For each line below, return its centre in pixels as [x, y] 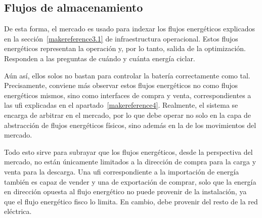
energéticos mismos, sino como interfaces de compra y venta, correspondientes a [128, 95]
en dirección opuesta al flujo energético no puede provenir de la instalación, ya [125, 191]
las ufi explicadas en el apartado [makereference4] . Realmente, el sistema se [121, 105]
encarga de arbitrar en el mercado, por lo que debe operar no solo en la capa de [128, 115]
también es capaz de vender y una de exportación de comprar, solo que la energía [130, 181]
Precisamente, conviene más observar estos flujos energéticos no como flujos [121, 85]
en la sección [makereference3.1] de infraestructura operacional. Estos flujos [121, 38]
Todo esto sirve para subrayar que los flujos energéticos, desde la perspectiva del [128, 151]
